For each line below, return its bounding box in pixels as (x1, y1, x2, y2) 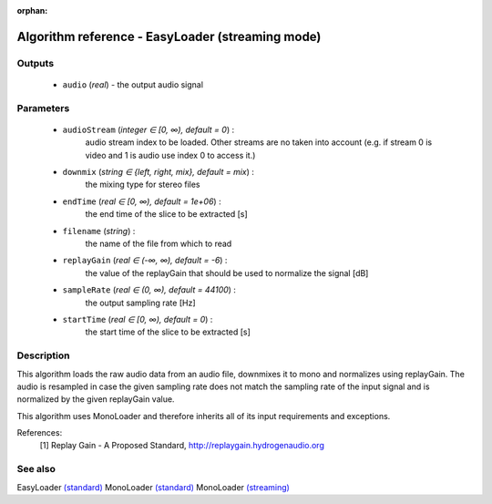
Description (16, 349, 70, 362)
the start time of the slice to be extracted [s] (85, 326, 251, 337)
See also (16, 463, 56, 476)
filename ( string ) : (62, 225, 136, 236)
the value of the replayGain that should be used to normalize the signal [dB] (85, 267, 369, 278)
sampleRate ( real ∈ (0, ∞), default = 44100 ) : (62, 284, 237, 295)
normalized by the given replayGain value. (16, 394, 175, 405)
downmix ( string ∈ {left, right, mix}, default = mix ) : (62, 167, 255, 178)
